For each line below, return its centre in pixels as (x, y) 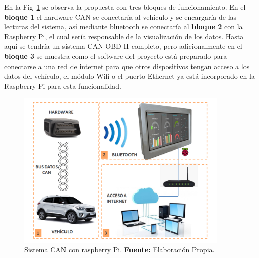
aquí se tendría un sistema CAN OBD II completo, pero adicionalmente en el (123, 46)
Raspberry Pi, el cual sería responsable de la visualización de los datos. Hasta (124, 36)
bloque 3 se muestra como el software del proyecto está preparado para (116, 56)
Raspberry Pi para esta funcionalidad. (63, 85)
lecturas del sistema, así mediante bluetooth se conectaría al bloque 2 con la (123, 26)
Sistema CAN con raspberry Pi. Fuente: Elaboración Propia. (119, 250)
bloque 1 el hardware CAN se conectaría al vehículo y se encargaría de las (120, 16)
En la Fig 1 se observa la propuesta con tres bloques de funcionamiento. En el (125, 7)
